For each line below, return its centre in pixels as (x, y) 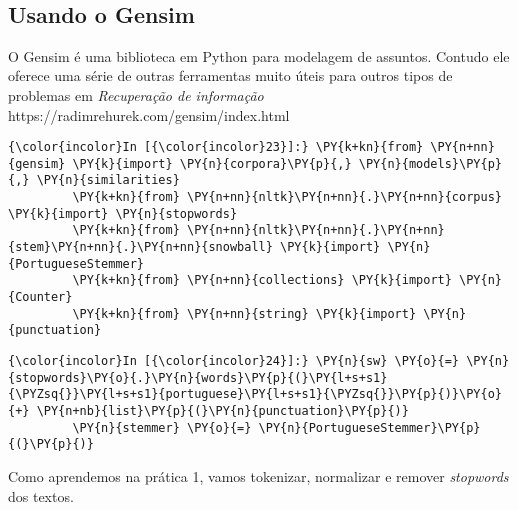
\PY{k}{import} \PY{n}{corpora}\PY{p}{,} (212, 163)
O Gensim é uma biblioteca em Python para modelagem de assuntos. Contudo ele (259, 55)
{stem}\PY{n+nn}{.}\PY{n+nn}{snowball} (140, 247)
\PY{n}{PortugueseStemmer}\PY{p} (369, 427)
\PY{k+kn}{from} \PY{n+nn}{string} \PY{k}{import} (244, 313)
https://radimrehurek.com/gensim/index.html (149, 114)
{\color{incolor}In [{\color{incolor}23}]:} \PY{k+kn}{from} (216, 147)
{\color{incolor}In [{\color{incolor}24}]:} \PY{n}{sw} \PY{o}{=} (234, 361)
